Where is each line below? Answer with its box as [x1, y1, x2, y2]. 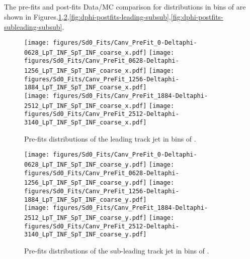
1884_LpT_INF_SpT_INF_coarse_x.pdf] [24, 84, 147, 91]
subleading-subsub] [4, 21, 62, 32]
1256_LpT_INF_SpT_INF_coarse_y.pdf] [24, 179, 147, 187]
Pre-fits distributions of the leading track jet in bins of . [24, 133, 196, 144]
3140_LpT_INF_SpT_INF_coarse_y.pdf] [24, 231, 147, 238]
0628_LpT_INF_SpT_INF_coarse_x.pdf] [24, 49, 147, 56]
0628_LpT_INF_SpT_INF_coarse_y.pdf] [24, 161, 147, 168]
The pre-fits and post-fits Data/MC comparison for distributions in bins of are [4, 2, 246, 12]
